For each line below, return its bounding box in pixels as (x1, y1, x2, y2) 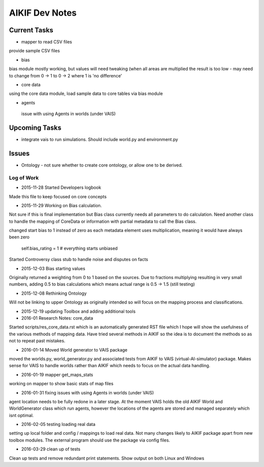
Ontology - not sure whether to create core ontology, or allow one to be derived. (21, 162, 183, 168)
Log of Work (9, 174, 39, 181)
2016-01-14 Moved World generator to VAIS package (21, 347, 128, 352)
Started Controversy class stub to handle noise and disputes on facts (9, 257, 149, 262)
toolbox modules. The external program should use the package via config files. (9, 437, 171, 443)
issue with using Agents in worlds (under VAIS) (21, 111, 116, 117)
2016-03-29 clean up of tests (21, 446, 81, 452)
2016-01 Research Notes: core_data (21, 315, 93, 321)
